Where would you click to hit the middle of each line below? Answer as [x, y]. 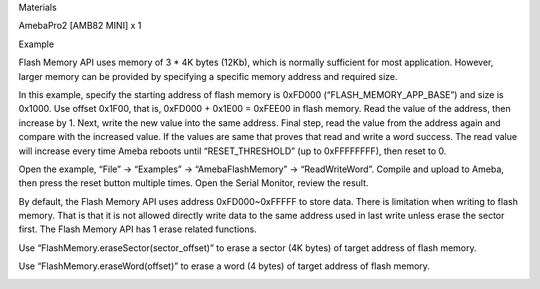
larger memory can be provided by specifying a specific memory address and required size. [208, 76]
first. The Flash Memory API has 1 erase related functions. [137, 229]
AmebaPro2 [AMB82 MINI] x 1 [80, 26]
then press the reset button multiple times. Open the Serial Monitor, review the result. [193, 183]
